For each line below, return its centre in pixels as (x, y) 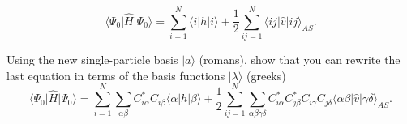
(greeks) (266, 75)
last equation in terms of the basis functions (116, 75)
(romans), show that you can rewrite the (300, 60)
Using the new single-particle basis (92, 60)
